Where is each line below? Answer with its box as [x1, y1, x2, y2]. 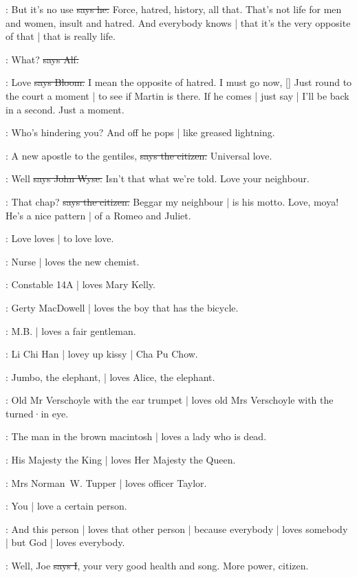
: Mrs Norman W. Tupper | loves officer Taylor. [6, 475, 207, 490]
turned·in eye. [6, 406, 69, 420]
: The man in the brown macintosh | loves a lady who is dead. [6, 429, 267, 444]
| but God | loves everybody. [6, 535, 125, 549]
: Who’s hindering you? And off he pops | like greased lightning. [6, 125, 275, 140]
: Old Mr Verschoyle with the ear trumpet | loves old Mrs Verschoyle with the [6, 393, 334, 407]
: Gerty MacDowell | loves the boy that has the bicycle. [6, 300, 239, 314]
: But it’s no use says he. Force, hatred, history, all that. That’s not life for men [6, 2, 342, 16]
